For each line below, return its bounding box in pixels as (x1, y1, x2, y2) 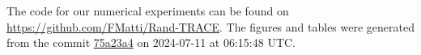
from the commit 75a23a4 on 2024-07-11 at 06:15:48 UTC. (6, 34, 296, 51)
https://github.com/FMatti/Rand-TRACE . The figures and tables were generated (6, 18, 415, 35)
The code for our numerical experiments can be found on (6, 2, 289, 19)
